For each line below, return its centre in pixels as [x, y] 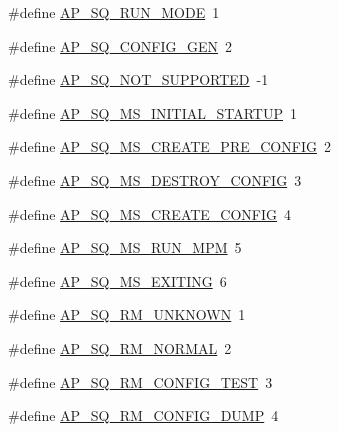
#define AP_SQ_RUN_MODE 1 [114, 12]
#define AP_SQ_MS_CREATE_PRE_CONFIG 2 [169, 146]
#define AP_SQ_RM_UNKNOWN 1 [127, 314]
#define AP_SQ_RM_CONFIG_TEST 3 [140, 381]
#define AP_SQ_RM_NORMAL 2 [120, 347]
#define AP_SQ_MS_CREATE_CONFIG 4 [150, 213]
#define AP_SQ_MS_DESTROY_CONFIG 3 [155, 179]
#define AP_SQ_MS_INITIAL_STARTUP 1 [152, 112]
